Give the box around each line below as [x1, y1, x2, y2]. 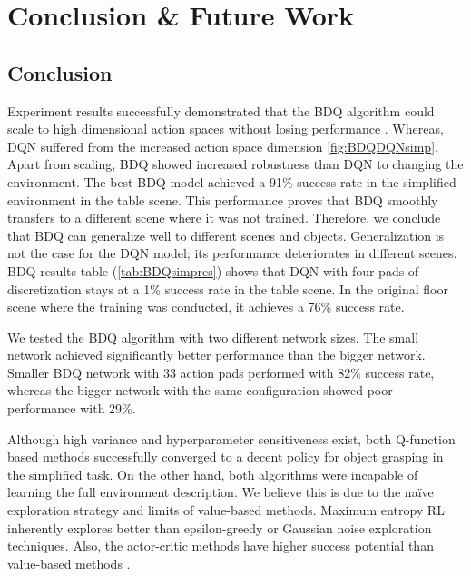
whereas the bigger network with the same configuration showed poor [7, 381, 393, 400]
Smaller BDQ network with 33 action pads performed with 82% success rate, [7, 362, 435, 382]
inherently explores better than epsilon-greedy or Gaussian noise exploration [7, 518, 432, 537]
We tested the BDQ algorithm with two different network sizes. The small [7, 327, 419, 346]
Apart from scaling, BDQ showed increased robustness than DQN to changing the [7, 154, 464, 174]
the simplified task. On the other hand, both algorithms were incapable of [7, 464, 418, 483]
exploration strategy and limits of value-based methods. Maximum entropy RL [7, 501, 445, 520]
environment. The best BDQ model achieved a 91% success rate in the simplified [7, 172, 456, 191]
